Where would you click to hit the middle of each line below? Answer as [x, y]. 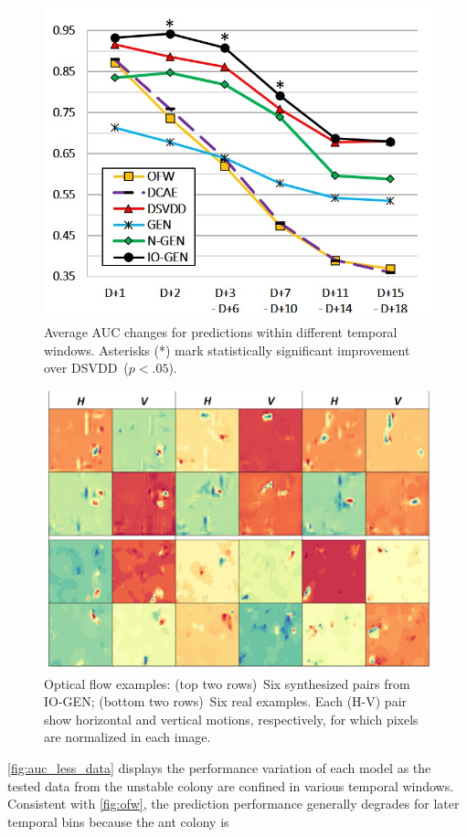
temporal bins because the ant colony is [118, 821]
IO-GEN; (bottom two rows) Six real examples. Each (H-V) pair [226, 701]
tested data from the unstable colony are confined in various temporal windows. [231, 785]
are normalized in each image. [127, 737]
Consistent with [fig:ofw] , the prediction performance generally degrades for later [233, 804]
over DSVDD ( [86, 368]
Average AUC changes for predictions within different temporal [221, 332]
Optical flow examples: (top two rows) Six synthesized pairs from [227, 683]
